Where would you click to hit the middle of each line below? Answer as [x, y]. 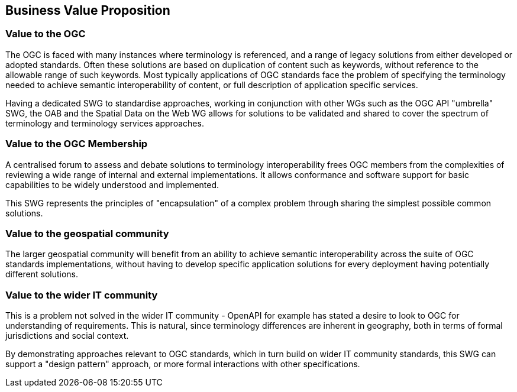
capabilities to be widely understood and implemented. [112, 184]
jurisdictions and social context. [67, 336]
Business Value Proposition [88, 10]
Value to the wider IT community [82, 295]
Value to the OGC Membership [77, 144]
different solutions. [42, 274]
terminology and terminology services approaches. [105, 123]
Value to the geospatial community [87, 233]
